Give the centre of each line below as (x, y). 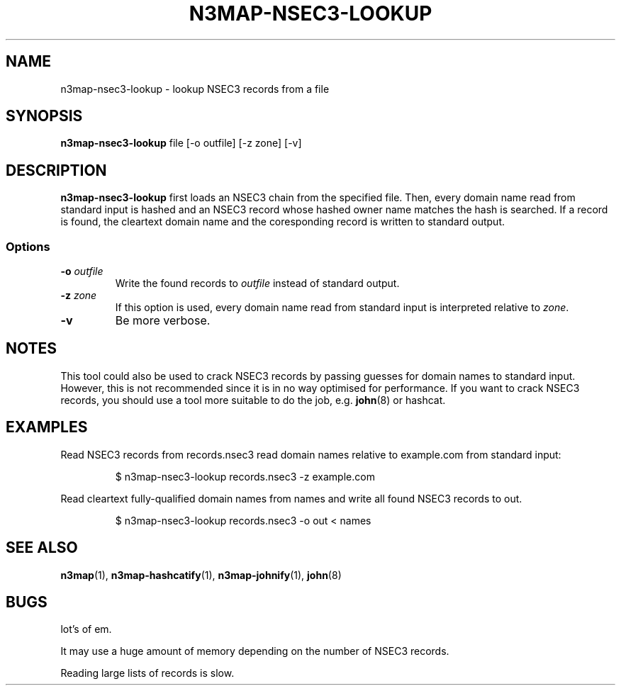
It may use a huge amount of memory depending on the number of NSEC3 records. (255, 651)
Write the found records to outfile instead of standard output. (257, 283)
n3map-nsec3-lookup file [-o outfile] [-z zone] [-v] (181, 143)
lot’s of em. (86, 629)
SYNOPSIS (44, 116)
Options (28, 246)
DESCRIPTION (56, 170)
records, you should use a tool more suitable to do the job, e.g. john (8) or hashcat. (253, 400)
